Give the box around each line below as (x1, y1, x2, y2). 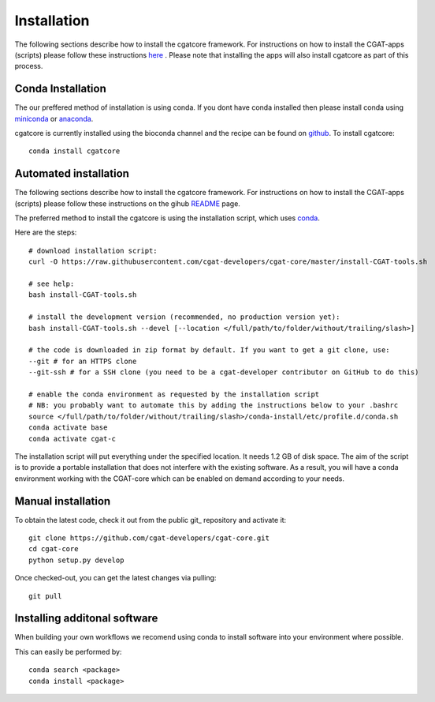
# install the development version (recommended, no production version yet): (28, 313, 340, 321)
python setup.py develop (28, 555, 125, 565)
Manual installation (14, 494, 111, 508)
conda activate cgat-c (28, 434, 117, 443)
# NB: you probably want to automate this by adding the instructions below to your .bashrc (28, 401, 399, 410)
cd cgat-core (28, 545, 79, 554)
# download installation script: (28, 246, 158, 255)
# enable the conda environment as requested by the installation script (28, 389, 320, 399)
